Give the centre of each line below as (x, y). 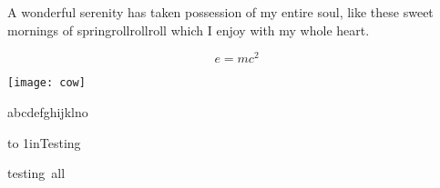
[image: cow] (46, 83)
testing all (36, 173)
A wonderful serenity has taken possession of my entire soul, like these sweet (220, 12)
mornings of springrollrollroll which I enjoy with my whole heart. (189, 30)
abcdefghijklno (48, 111)
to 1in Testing (44, 142)
